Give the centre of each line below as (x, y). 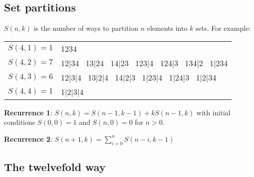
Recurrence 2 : (28, 138)
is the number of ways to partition (86, 28)
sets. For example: (223, 28)
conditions (20, 122)
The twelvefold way (55, 167)
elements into (167, 28)
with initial (213, 112)
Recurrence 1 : (28, 112)
